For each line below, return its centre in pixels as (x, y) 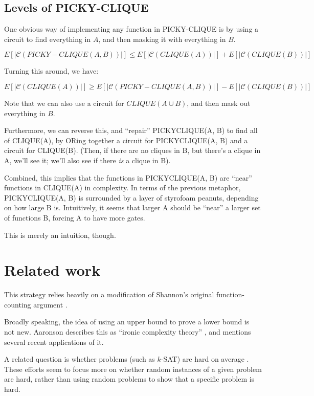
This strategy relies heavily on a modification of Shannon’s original (109, 294)
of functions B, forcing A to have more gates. (75, 217)
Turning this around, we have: (51, 71)
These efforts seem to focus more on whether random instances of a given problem (133, 369)
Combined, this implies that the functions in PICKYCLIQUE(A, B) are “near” (128, 177)
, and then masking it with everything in (162, 39)
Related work (52, 270)
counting (18, 304)
